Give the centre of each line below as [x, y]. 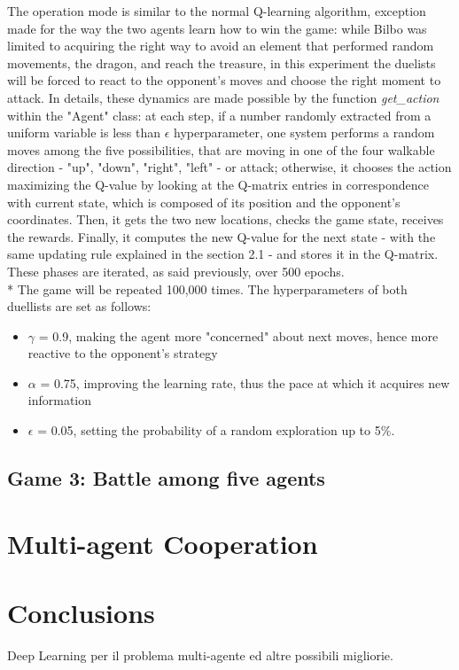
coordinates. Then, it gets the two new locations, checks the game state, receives [226, 219]
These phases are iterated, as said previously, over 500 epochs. [176, 271]
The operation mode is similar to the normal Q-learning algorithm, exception [217, 11]
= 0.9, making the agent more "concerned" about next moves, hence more [238, 335]
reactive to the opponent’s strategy [123, 353]
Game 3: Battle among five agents [166, 478]
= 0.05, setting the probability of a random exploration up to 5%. [216, 430]
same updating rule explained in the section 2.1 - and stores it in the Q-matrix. [223, 254]
